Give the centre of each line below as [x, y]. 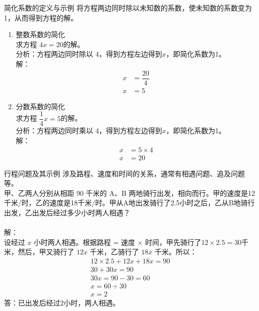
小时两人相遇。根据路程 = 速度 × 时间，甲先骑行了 [117, 242]
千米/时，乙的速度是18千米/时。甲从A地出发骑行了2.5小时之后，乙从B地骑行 [129, 203]
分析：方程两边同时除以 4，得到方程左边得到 [89, 54]
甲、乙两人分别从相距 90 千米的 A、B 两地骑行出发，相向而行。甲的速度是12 [130, 193]
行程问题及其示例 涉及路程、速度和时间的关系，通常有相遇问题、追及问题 [124, 173]
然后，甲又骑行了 [46, 252]
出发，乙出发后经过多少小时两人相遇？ [67, 212]
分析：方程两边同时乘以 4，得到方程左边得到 [89, 130]
